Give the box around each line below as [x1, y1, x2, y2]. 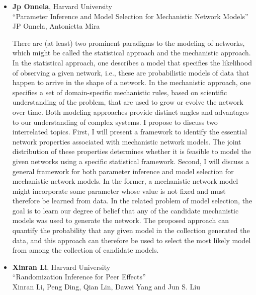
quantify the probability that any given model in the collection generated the [12, 225, 250, 236]
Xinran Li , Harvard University [12, 261, 111, 272]
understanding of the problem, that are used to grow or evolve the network [12, 97, 243, 107]
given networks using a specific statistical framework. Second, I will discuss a [12, 156, 249, 166]
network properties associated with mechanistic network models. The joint [12, 136, 241, 146]
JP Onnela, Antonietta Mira [12, 21, 100, 31]
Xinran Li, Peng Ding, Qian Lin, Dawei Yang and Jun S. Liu [12, 281, 201, 292]
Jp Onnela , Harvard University [12, 1, 112, 11]
